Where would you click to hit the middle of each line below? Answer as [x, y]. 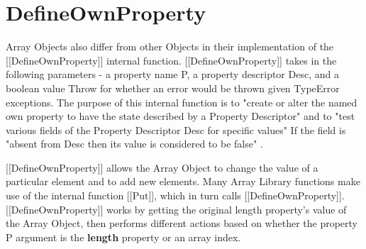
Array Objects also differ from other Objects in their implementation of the [170, 46]
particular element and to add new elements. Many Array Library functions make [183, 181]
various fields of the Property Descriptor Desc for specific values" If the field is [176, 129]
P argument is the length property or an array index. [123, 237]
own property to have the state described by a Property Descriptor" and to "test [181, 116]
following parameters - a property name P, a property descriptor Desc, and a [172, 74]
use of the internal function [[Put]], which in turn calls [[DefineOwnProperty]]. [175, 195]
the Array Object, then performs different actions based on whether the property [182, 223]
